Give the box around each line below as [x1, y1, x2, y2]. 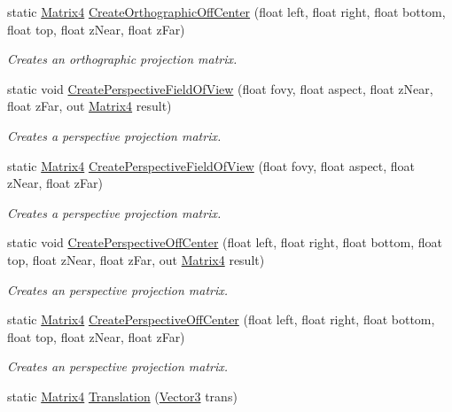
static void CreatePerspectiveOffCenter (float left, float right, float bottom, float [7, 233, 442, 252]
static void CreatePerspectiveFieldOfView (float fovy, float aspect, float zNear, [7, 79, 433, 97]
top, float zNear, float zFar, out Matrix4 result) [7, 250, 265, 268]
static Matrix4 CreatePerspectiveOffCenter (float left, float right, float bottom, [7, 310, 435, 329]
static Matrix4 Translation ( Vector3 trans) [7, 386, 238, 405]
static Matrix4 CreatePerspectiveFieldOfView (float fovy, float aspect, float [7, 156, 416, 175]
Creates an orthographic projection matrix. [7, 50, 238, 68]
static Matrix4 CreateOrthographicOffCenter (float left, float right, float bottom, [7, 3, 446, 20]
